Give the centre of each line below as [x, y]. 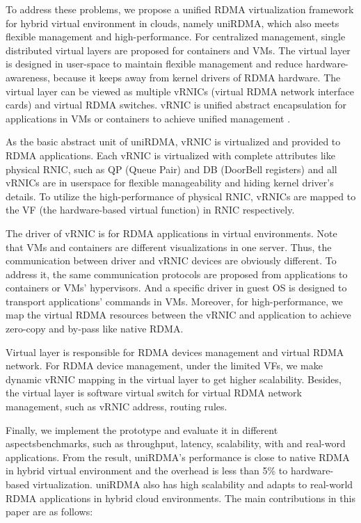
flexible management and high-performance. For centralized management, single [176, 37]
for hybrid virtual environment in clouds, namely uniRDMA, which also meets [173, 23]
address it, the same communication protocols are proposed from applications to [177, 274]
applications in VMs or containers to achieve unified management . [148, 118]
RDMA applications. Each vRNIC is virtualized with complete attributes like [170, 155]
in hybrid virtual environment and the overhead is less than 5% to [147, 470]
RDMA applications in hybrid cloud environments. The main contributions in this [180, 498]
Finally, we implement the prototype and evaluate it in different [142, 429]
